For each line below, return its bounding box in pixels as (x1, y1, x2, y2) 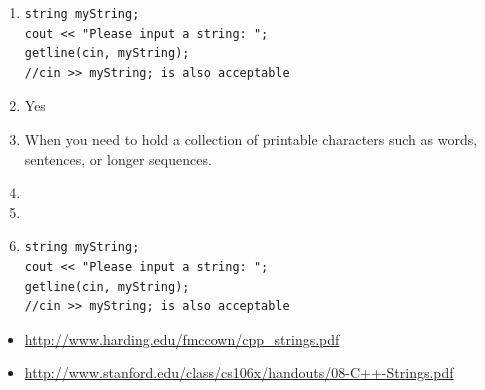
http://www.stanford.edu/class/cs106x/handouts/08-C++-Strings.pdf (24, 362, 454, 383)
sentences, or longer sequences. (24, 148, 212, 169)
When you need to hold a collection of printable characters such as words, (24, 128, 478, 149)
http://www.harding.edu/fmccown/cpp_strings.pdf (24, 328, 340, 349)
